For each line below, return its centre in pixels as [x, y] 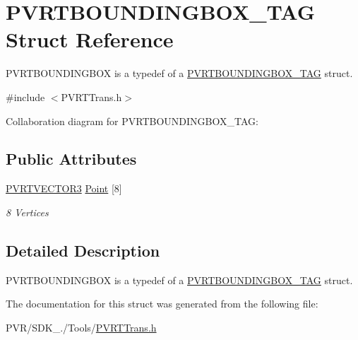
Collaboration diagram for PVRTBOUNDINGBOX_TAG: [132, 121]
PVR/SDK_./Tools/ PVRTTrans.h [81, 327]
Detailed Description [83, 250]
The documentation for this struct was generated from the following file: [162, 304]
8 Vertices [27, 212]
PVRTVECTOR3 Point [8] [64, 188]
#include [25, 96]
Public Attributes [71, 159]
